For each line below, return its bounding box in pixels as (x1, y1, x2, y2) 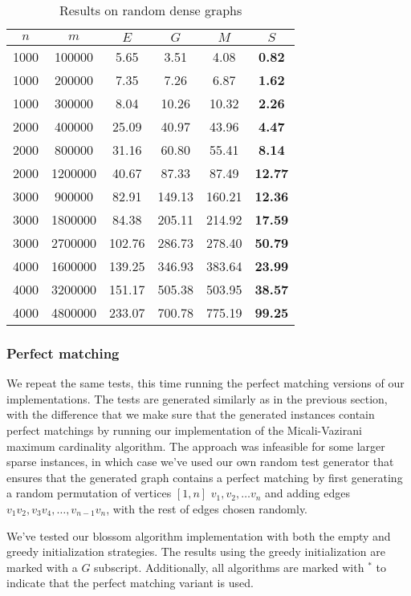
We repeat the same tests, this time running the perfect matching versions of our (6, 375, 405, 391)
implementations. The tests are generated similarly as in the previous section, (6, 390, 388, 407)
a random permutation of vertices (6, 485, 172, 501)
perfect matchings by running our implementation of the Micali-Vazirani (6, 422, 362, 438)
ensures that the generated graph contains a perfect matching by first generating (6, 468, 403, 485)
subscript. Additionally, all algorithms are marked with (94, 558, 364, 575)
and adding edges (265, 485, 350, 501)
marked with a (6, 558, 78, 575)
